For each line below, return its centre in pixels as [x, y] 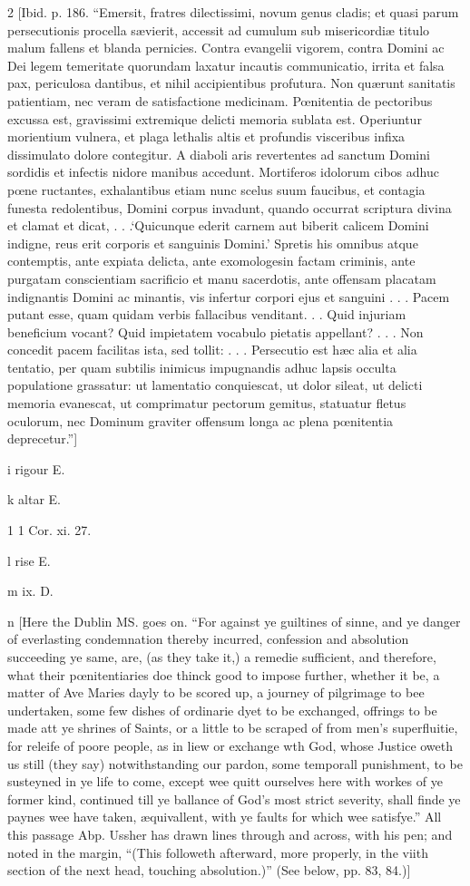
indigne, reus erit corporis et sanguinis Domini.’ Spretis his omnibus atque [213, 243]
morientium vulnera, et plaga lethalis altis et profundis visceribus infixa [206, 136]
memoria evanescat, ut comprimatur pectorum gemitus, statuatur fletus [207, 403]
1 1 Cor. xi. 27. [49, 530]
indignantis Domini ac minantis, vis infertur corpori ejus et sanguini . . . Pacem [229, 296]
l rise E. [29, 560]
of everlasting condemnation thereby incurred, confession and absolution [208, 639]
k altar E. [34, 499]
